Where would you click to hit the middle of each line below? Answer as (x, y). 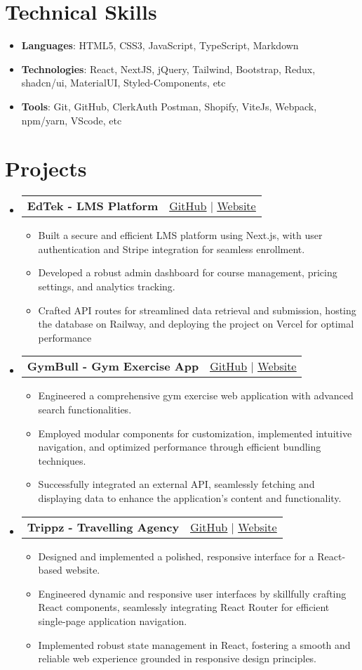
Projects (46, 168)
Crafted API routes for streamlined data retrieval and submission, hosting (197, 310)
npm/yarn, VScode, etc (72, 120)
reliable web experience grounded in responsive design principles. (177, 658)
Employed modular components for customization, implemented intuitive (195, 433)
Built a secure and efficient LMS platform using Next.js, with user (180, 235)
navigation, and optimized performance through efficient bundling (180, 447)
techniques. (62, 460)
